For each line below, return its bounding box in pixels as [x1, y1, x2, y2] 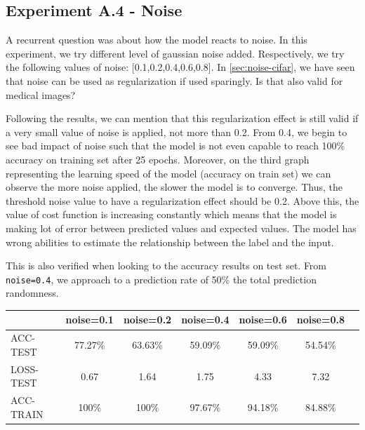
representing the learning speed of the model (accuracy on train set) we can [6, 166, 331, 180]
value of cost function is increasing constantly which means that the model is [6, 207, 337, 222]
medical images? [6, 87, 76, 102]
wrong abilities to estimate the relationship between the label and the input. [6, 234, 334, 249]
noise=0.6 [239, 312, 287, 327]
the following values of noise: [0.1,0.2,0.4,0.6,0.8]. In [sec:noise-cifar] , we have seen [6, 60, 355, 74]
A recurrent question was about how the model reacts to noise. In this [6, 32, 307, 47]
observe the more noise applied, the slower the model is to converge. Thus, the [6, 180, 343, 194]
